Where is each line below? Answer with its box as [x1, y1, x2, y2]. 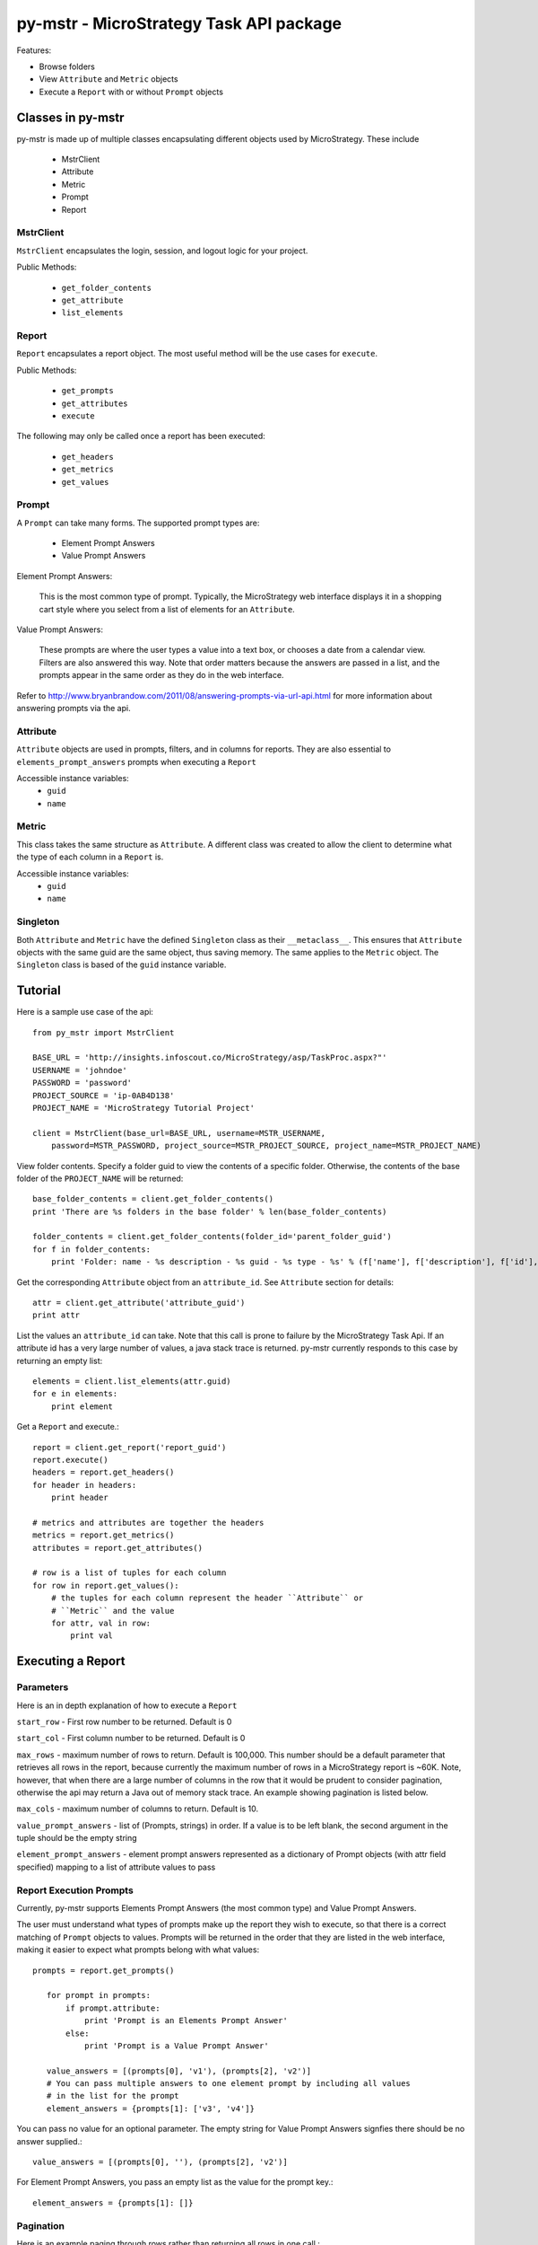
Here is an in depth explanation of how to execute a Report [16, 1700, 238, 1711]
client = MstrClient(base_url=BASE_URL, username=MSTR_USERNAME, [32, 1128, 326, 1138]
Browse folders [39, 61, 96, 72]
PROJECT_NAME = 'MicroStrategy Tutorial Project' [32, 1103, 256, 1113]
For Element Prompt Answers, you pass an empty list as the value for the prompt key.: [16, 2177, 334, 2188]
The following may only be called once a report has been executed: [16, 431, 266, 442]
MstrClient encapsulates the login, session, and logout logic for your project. [16, 245, 308, 256]
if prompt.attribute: [65, 2003, 161, 2013]
